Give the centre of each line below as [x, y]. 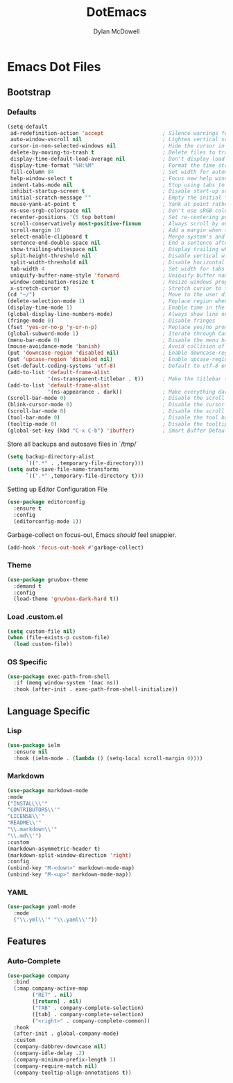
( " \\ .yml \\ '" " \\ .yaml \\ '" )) [55, 920]
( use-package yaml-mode [42, 907]
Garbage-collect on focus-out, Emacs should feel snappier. [92, 535]
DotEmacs [116, 12]
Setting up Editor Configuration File [57, 489]
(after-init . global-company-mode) [66, 1034]
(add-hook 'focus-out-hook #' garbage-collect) [76, 547]
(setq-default [28, 127]
